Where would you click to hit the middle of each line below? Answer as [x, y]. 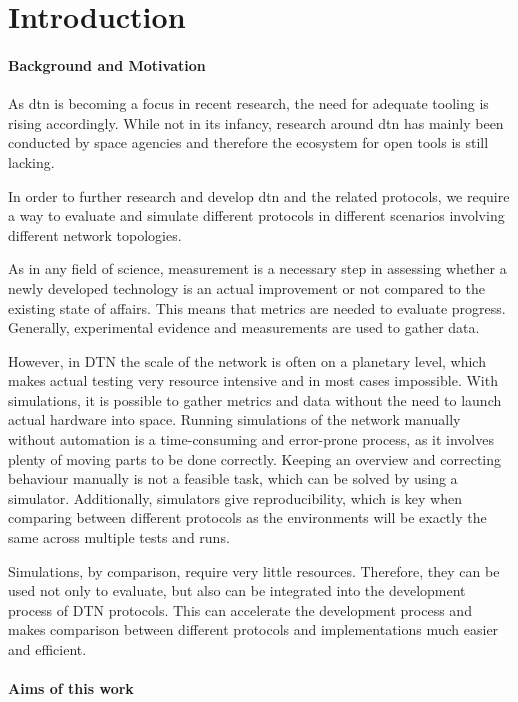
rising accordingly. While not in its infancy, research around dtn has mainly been [256, 122]
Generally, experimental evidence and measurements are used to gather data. [244, 327]
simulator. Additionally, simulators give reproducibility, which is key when [235, 497]
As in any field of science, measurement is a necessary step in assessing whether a [257, 268]
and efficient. [47, 649]
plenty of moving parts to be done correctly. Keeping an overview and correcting [255, 458]
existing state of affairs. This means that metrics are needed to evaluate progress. [257, 307]
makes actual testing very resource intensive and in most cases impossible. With [253, 380]
